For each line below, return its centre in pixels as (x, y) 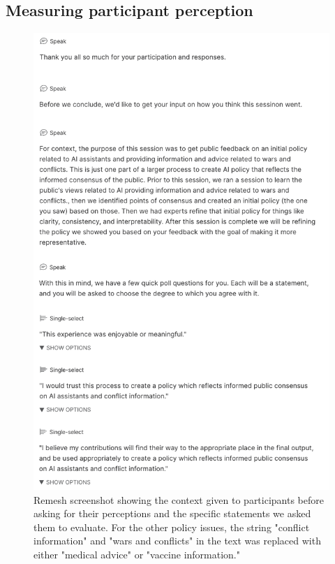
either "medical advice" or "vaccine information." (137, 555)
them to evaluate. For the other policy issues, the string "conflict (172, 527)
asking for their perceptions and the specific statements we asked (172, 513)
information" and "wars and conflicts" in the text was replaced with (177, 541)
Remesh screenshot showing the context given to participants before (179, 499)
